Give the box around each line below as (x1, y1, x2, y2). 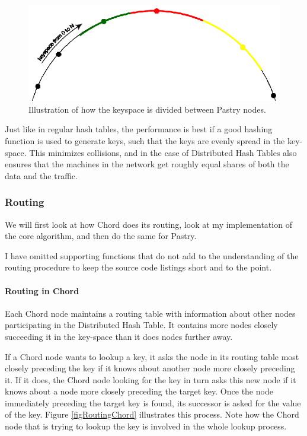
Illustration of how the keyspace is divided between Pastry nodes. (28, 103, 266, 115)
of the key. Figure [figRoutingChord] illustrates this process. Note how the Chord (5, 408, 299, 421)
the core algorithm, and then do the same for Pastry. (5, 230, 197, 242)
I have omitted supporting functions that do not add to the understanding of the (5, 249, 299, 262)
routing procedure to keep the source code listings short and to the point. (5, 261, 272, 273)
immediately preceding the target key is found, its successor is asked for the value (5, 396, 301, 409)
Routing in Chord (5, 284, 79, 297)
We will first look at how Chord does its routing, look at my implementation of (5, 218, 292, 230)
